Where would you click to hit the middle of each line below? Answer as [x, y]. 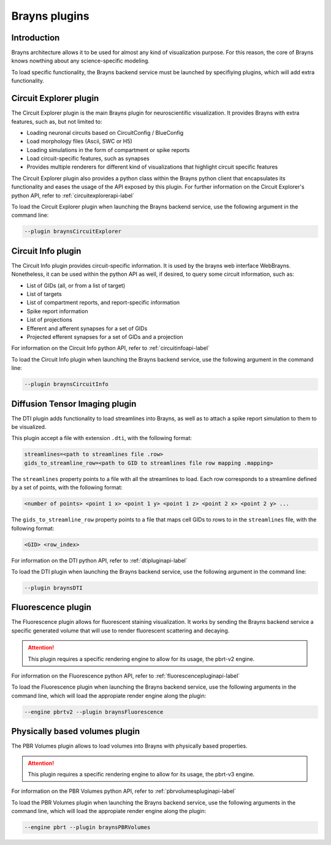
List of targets [44, 294]
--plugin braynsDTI [53, 588]
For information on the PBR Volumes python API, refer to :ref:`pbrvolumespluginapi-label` [124, 791]
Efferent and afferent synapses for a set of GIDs [87, 328]
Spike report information [57, 311]
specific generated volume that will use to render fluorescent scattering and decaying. [120, 631]
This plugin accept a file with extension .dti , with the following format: [102, 438]
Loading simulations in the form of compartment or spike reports [108, 150]
